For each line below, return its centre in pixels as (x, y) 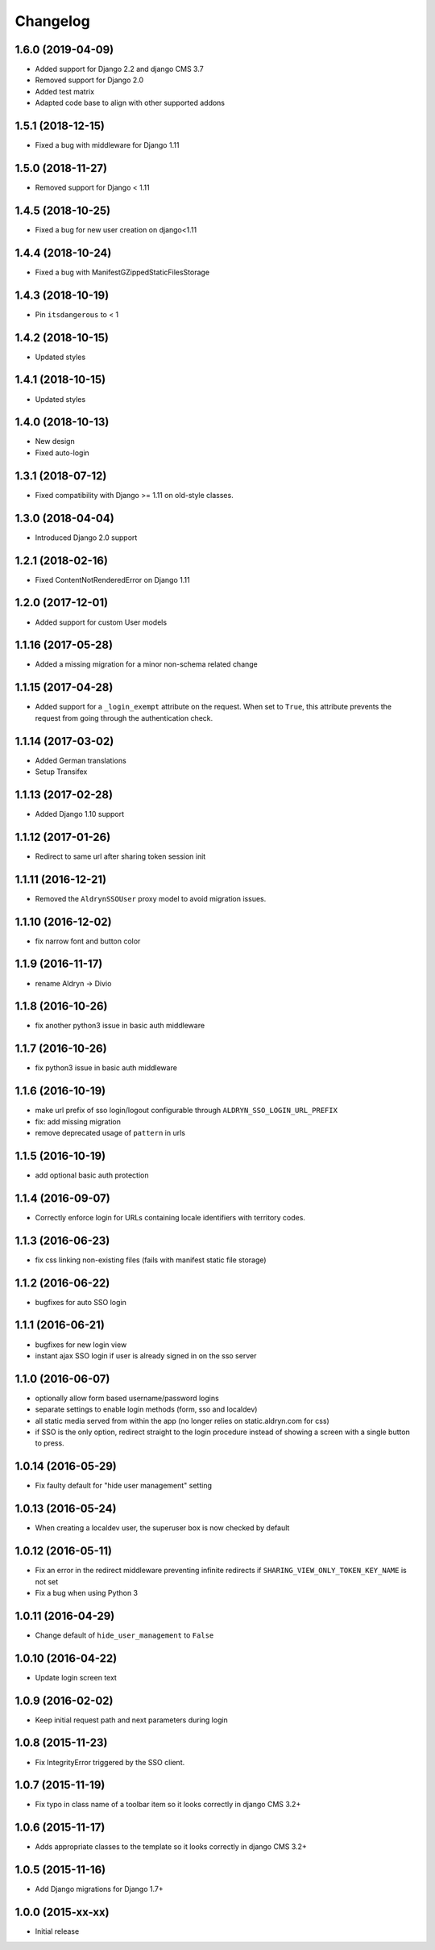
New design (55, 441)
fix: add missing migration (78, 1121)
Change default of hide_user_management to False (124, 1635)
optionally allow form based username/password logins (127, 1398)
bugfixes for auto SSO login (81, 1302)
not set (47, 1581)
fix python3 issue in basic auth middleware (106, 1068)
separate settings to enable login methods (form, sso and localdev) (146, 1409)
